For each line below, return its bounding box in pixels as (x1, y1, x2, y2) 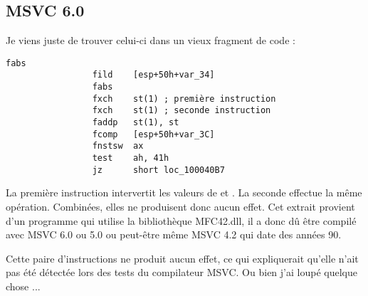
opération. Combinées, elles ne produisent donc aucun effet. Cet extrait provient (6, 199, 355, 213)
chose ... (6, 278, 41, 293)
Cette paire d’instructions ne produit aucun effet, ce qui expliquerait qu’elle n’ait (6, 250, 359, 265)
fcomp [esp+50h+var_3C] (92, 129, 215, 139)
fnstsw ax (92, 141, 144, 152)
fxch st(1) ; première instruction (92, 93, 276, 104)
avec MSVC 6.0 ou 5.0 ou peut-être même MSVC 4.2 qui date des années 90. (6, 227, 342, 242)
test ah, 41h (92, 153, 169, 164)
